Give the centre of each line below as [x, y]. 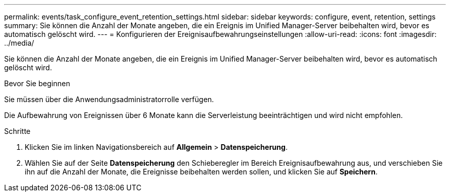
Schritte [17, 131]
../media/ [19, 43]
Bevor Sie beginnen [37, 83]
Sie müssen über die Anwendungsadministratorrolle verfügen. [109, 99]
